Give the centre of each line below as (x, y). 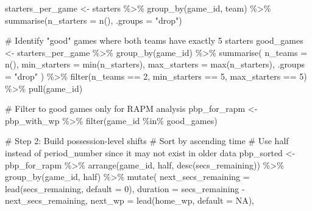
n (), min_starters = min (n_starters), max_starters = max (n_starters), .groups (155, 64)
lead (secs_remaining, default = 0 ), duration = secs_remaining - (125, 188)
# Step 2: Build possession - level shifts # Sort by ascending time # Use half (147, 141)
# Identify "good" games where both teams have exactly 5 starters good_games (154, 40)
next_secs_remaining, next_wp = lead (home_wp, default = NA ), (130, 200)
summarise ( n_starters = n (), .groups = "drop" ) (94, 20)
